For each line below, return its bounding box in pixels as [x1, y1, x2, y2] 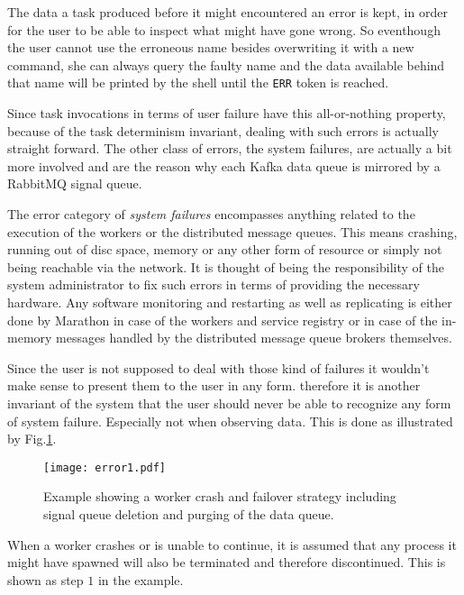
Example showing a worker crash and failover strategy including [43, 487, 396, 506]
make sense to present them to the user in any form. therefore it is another [7, 376, 421, 395]
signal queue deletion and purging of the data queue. [43, 504, 334, 523]
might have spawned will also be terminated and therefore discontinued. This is [7, 553, 446, 572]
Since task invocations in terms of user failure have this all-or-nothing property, [7, 104, 446, 123]
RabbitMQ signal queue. [7, 174, 142, 193]
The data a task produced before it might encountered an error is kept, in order [7, 3, 448, 21]
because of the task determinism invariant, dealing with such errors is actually [7, 121, 439, 140]
